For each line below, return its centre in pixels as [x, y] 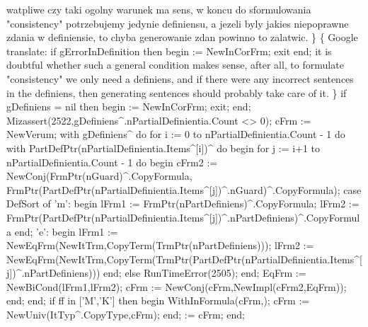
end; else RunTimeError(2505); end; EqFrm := [205, 273]
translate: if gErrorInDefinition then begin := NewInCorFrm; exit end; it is [169, 51]
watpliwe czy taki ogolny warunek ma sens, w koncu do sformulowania [159, 9]
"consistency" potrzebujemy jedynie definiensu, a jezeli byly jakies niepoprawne [178, 23]
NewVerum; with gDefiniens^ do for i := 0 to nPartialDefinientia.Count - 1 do [176, 134]
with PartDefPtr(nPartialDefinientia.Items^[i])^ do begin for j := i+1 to [163, 148]
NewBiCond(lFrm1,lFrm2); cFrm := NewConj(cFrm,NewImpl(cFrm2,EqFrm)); [177, 286]
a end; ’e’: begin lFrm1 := [62, 231]
